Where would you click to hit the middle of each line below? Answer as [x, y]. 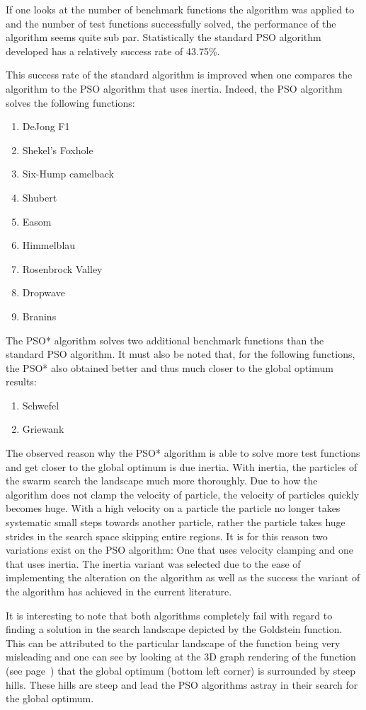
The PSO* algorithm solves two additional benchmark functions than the [165, 340]
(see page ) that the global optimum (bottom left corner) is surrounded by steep [181, 670]
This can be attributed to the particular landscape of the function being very [173, 642]
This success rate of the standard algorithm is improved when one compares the [179, 75]
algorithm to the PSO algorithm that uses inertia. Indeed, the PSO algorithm [174, 88]
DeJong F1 [46, 126]
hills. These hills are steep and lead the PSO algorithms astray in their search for [182, 684]
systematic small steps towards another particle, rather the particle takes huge [176, 522]
